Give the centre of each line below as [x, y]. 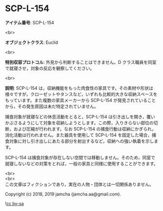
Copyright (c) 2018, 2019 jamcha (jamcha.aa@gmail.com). [63, 194]
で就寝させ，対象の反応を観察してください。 [50, 68]
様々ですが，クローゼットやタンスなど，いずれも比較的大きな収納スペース [79, 94]
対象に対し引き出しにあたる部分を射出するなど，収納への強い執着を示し [81, 141]
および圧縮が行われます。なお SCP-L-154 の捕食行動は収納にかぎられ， [85, 129]
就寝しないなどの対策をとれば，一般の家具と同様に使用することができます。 [81, 163]
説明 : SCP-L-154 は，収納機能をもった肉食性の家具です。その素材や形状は [79, 88]
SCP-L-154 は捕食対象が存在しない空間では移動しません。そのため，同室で [80, 157]
